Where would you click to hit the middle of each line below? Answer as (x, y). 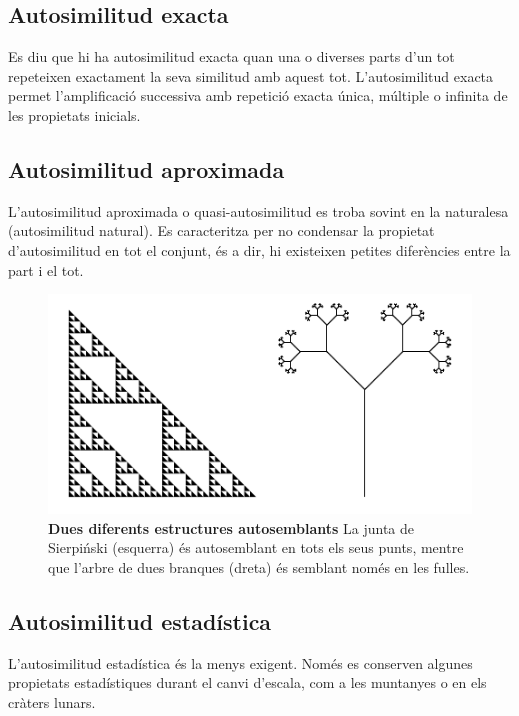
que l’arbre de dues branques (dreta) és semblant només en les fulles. (259, 567)
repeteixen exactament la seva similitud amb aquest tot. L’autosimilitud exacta (251, 75)
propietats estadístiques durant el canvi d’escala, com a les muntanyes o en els (247, 682)
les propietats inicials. (74, 114)
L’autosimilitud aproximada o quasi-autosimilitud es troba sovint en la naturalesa (258, 210)
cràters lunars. (52, 702)
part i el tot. (46, 269)
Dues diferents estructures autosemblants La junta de (231, 527)
